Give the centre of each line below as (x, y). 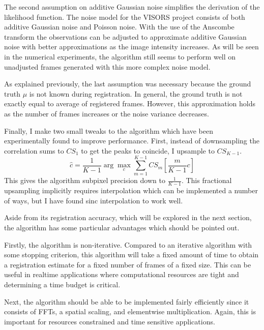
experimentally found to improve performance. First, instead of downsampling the (132, 141)
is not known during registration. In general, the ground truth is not (136, 93)
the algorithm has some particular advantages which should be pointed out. (122, 228)
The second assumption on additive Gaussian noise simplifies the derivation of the (132, 7)
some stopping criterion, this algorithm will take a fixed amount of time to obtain (131, 254)
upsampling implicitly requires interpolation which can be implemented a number (131, 190)
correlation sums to (34, 150)
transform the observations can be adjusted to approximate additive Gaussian (125, 36)
